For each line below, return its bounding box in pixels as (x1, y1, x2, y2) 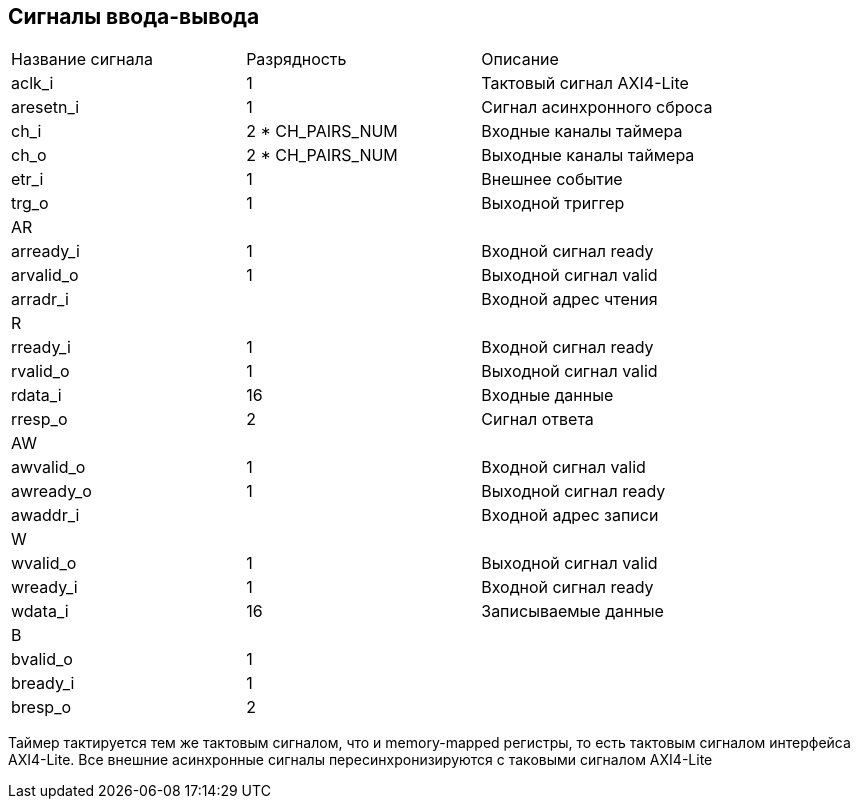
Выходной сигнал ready (481, 481, 666, 502)
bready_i (11, 673, 75, 694)
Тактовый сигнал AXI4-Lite (481, 73, 689, 94)
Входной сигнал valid (481, 457, 646, 478)
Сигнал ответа (481, 409, 594, 430)
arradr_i (11, 289, 69, 310)
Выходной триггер (481, 193, 625, 214)
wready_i (11, 577, 78, 598)
